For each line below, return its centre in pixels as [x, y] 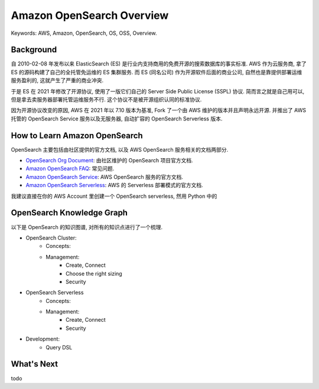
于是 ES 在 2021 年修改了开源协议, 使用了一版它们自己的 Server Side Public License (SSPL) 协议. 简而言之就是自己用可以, [158, 91]
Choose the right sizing [94, 273]
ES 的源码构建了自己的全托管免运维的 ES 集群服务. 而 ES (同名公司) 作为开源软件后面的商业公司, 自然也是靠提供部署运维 [157, 72]
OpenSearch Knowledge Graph [69, 213]
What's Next [35, 364]
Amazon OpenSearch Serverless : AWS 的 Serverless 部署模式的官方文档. [114, 185]
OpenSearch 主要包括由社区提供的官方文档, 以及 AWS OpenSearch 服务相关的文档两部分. [120, 149]
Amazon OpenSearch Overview [90, 15]
